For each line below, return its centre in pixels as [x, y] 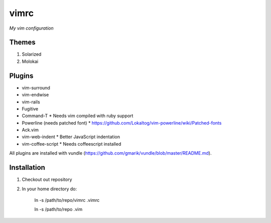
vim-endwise [35, 95]
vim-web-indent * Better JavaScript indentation [71, 137]
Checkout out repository [47, 180]
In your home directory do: [49, 189]
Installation [27, 168]
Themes [23, 42]
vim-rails [31, 102]
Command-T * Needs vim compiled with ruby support [78, 116]
